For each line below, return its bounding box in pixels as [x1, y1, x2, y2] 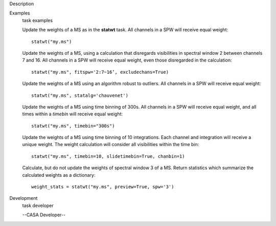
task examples [22, 17, 53, 23]
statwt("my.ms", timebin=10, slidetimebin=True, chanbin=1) [31, 153, 185, 159]
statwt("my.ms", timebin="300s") [31, 123, 115, 129]
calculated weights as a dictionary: [22, 172, 96, 178]
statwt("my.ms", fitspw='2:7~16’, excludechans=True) [31, 69, 169, 75]
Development [9, 195, 38, 201]
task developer [22, 202, 54, 209]
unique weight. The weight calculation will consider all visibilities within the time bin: [22, 141, 199, 148]
